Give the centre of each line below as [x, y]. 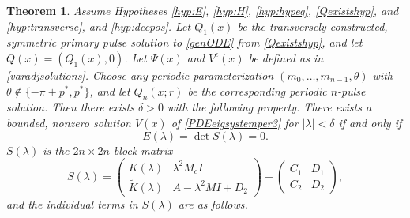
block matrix [143, 150]
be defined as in [286, 57]
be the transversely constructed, [312, 26]
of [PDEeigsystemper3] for [235, 122]
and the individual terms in [72, 204]
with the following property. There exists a [269, 107]
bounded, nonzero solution [69, 122]
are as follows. [213, 204]
